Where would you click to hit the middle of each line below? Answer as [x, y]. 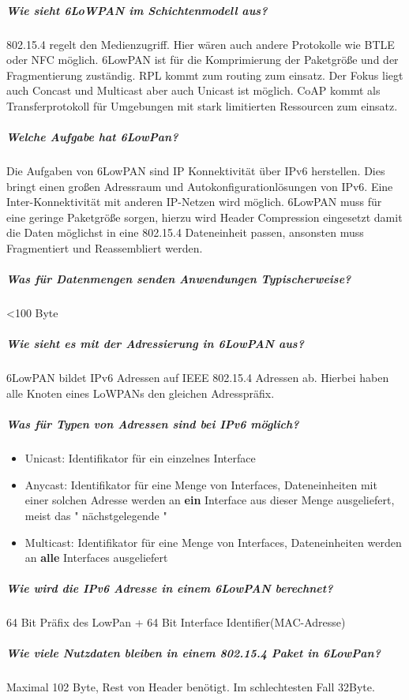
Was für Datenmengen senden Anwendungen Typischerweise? [179, 279]
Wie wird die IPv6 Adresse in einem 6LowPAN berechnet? [170, 588]
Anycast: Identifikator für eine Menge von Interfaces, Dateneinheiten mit [201, 484]
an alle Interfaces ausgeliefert [96, 558]
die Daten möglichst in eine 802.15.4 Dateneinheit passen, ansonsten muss [185, 232]
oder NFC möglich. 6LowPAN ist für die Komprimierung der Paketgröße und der [203, 60]
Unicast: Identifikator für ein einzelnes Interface [140, 458]
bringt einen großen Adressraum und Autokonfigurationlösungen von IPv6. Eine [200, 186]
